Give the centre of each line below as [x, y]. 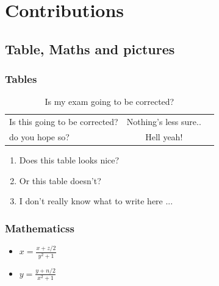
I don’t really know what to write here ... [96, 201]
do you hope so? [39, 137]
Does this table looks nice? [69, 160]
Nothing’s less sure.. [164, 122]
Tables [21, 79]
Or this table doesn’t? [60, 180]
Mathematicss [40, 228]
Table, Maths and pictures [90, 48]
